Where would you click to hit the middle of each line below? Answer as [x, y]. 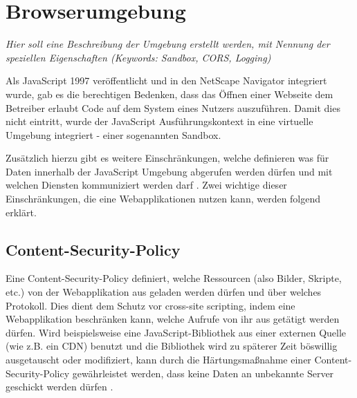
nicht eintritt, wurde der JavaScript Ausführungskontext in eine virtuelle [159, 121]
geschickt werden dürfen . [59, 387]
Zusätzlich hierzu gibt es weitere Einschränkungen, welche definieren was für [167, 158]
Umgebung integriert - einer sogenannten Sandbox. [113, 134]
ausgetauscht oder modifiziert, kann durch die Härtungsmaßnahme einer [158, 360]
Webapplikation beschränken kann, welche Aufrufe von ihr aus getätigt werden [173, 319]
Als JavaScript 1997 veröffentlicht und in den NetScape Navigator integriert [166, 80]
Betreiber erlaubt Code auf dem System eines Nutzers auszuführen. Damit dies [173, 107]
